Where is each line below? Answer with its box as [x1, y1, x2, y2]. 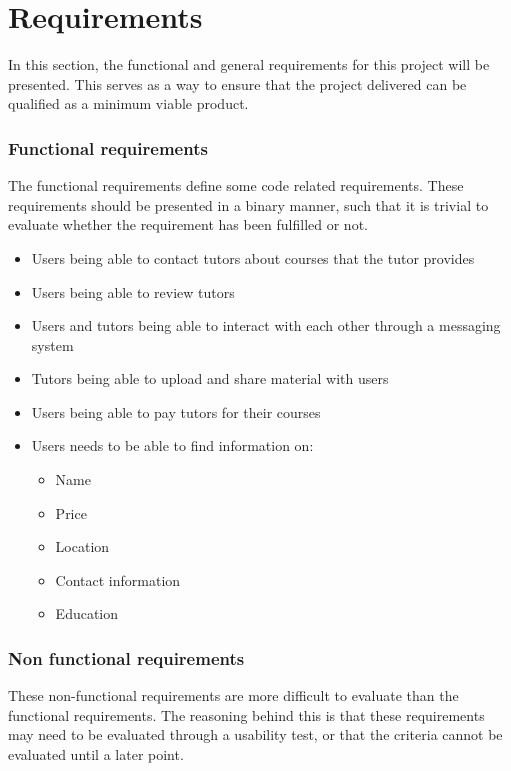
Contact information [55, 569, 181, 590]
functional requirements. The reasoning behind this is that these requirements [8, 704, 485, 725]
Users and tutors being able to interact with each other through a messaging [31, 315, 501, 336]
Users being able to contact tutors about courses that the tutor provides [31, 247, 475, 268]
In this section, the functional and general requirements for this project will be [8, 54, 490, 75]
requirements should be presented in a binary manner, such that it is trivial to [8, 194, 489, 215]
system [31, 334, 74, 355]
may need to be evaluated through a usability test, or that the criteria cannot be [8, 724, 503, 745]
